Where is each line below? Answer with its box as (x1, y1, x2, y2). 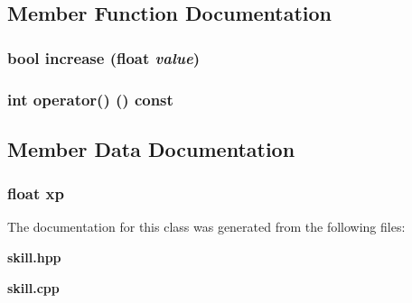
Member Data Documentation (7, 134, 295, 162)
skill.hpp (7, 248, 61, 267)
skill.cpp (7, 278, 60, 297)
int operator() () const (7, 87, 173, 110)
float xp (7, 182, 64, 205)
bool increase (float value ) (7, 46, 200, 69)
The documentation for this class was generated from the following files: (7, 217, 406, 236)
